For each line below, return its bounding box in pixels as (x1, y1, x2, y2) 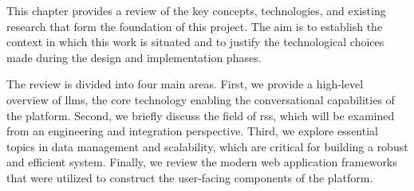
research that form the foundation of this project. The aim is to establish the (6, 18, 383, 34)
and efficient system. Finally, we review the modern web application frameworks (6, 154, 397, 170)
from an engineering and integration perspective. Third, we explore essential (6, 123, 378, 139)
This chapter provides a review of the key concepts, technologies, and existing (6, 2, 386, 18)
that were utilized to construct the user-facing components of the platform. (6, 169, 373, 185)
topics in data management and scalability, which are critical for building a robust (6, 138, 408, 154)
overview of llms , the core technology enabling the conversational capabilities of (6, 91, 395, 107)
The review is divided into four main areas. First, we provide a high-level (6, 76, 364, 92)
